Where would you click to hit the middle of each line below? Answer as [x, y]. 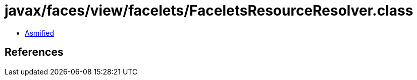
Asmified [40, 33]
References [34, 52]
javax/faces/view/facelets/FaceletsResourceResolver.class [209, 11]
